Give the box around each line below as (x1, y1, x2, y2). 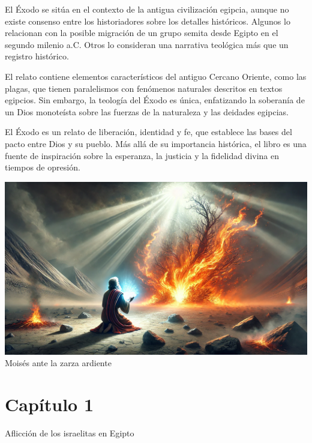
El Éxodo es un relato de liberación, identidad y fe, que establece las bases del (5, 125, 292, 138)
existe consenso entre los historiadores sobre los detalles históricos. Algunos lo (5, 14, 290, 27)
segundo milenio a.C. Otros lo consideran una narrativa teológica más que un (5, 38, 289, 50)
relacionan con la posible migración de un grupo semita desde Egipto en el (5, 26, 278, 39)
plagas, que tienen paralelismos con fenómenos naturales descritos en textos (5, 82, 283, 94)
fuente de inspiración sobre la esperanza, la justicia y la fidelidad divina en (5, 149, 280, 161)
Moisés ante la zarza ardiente (5, 357, 112, 369)
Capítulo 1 (5, 392, 94, 417)
